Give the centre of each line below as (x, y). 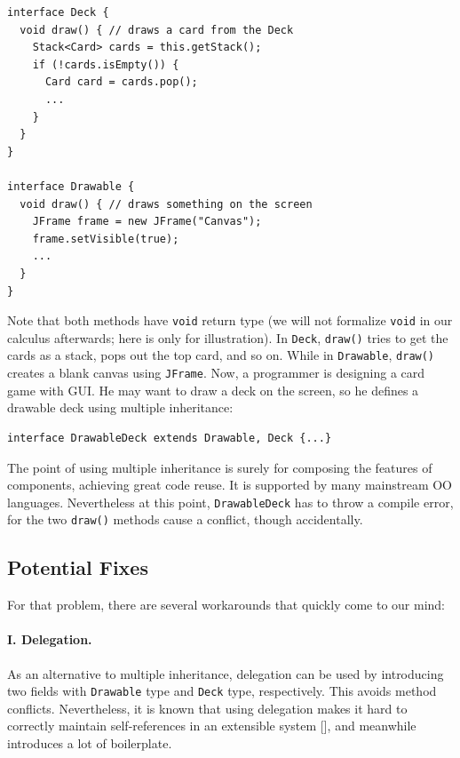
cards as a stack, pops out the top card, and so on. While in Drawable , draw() (221, 355)
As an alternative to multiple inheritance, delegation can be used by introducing (226, 673)
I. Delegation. (50, 639)
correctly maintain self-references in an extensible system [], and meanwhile (212, 726)
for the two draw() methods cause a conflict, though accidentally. (185, 519)
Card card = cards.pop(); (121, 82)
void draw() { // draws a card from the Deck (157, 30)
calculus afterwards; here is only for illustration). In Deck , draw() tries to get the (228, 337)
